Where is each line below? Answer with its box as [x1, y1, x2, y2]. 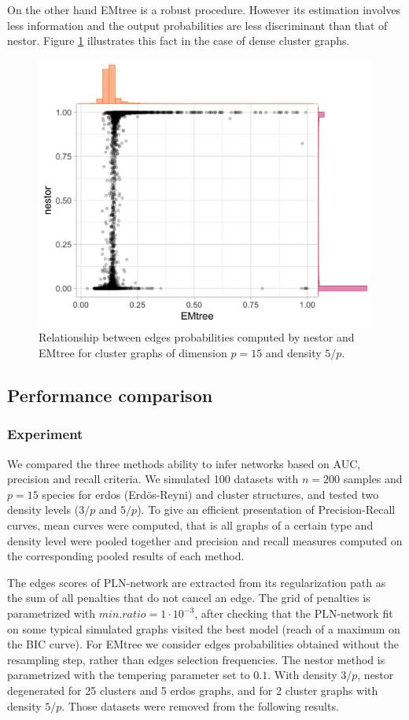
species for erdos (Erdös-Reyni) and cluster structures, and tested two [42, 486, 379, 502]
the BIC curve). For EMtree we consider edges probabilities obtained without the [7, 636, 400, 652]
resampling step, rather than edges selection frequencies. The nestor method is [7, 651, 385, 667]
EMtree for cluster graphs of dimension [39, 345, 227, 361]
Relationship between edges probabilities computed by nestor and [39, 329, 355, 345]
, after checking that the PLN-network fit [194, 605, 393, 622]
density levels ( [7, 501, 79, 518]
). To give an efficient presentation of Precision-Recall [137, 501, 396, 518]
